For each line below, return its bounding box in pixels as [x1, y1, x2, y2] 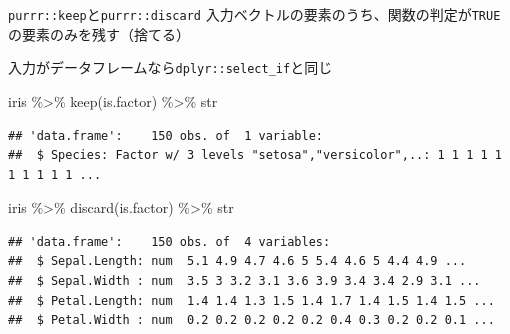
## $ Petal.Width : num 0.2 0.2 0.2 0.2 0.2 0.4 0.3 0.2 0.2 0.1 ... [8, 313, 495, 328]
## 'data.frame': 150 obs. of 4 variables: [8, 234, 331, 249]
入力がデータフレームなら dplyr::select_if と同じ [8, 57, 333, 78]
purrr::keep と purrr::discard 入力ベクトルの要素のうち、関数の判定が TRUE [8, 4, 501, 24]
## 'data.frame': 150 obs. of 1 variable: [8, 128, 323, 143]
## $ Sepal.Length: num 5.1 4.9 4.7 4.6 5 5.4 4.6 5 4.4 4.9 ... [8, 254, 467, 269]
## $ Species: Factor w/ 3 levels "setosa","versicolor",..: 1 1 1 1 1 [8, 148, 502, 163]
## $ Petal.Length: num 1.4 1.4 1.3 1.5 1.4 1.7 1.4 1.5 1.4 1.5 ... [8, 293, 495, 308]
